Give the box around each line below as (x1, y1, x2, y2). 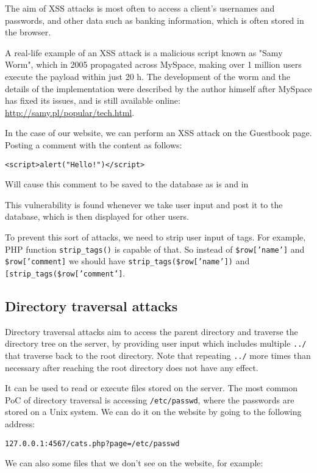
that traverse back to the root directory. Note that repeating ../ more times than (5, 348, 311, 361)
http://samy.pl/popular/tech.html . (5, 106, 135, 118)
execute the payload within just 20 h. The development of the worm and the (5, 70, 290, 82)
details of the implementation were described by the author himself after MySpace (5, 82, 312, 95)
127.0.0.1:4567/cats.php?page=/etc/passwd (5, 439, 180, 448)
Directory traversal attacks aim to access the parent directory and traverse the (5, 325, 298, 338)
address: (5, 417, 35, 430)
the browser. (5, 26, 51, 38)
